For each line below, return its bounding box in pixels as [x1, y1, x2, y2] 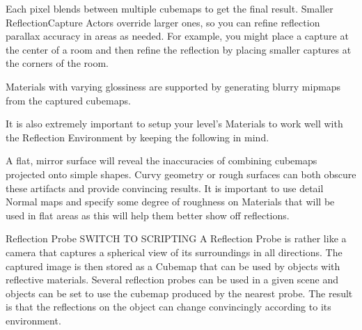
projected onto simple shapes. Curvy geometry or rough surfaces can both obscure [6, 166, 356, 181]
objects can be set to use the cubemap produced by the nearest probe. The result [6, 285, 353, 300]
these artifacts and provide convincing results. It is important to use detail [6, 180, 324, 195]
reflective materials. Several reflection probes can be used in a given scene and [6, 272, 339, 287]
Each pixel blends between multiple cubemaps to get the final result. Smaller [6, 1, 333, 15]
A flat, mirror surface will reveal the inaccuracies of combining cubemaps [6, 153, 317, 168]
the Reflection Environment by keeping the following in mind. [6, 129, 269, 144]
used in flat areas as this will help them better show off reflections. [6, 207, 290, 222]
